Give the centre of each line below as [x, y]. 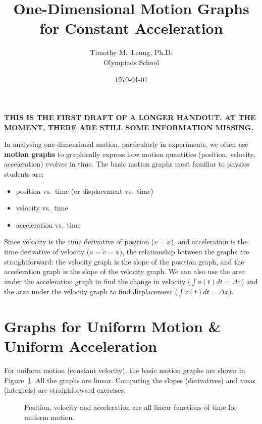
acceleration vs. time [48, 224]
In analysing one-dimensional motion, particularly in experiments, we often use [126, 144]
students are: [24, 174]
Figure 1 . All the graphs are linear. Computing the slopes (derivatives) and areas [130, 380]
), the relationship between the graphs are [184, 252]
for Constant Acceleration [131, 28]
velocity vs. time [42, 208]
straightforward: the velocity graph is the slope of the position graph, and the [124, 261]
